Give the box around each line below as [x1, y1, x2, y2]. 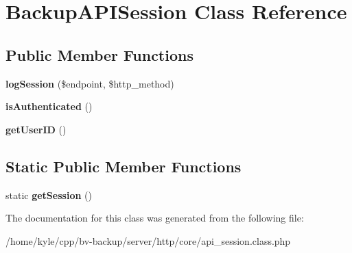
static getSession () [5, 187, 92, 202]
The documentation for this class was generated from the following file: [5, 211, 304, 225]
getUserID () [5, 122, 67, 136]
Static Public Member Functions [5, 155, 242, 176]
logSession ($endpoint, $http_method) [5, 76, 174, 90]
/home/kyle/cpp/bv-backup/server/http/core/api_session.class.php [5, 233, 291, 248]
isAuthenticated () [5, 99, 93, 114]
